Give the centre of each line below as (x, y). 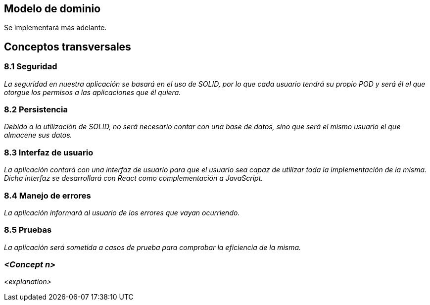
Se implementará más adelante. (55, 28)
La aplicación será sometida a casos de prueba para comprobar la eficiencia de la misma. (153, 247)
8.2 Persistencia (36, 110)
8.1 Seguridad (31, 67)
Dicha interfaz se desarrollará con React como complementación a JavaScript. (134, 178)
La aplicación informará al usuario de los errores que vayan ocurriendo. (122, 212)
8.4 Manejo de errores (48, 195)
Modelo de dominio (52, 9)
